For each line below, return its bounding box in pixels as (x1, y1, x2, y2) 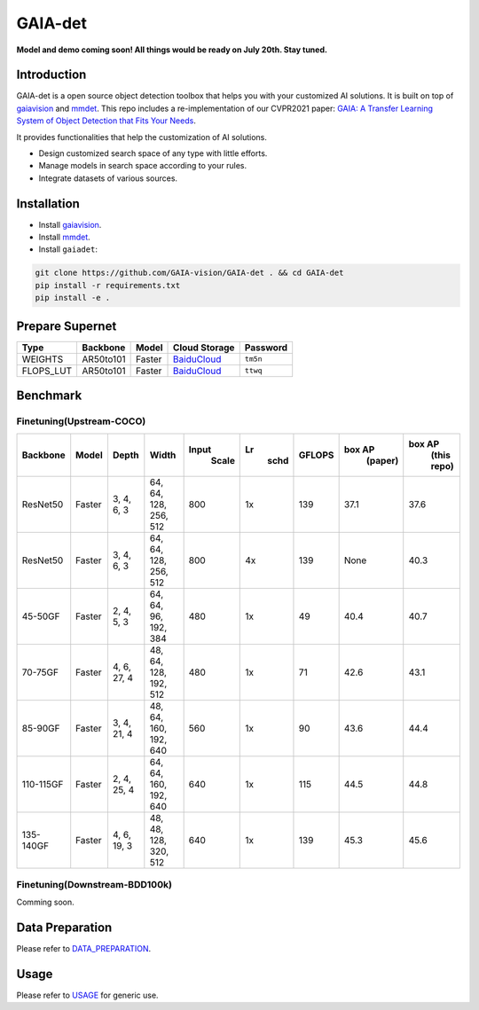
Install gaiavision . (38, 219, 102, 230)
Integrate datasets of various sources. (38, 173, 177, 184)
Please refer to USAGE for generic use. (16, 990, 159, 1001)
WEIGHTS (21, 353, 64, 365)
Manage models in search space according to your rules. (38, 161, 247, 171)
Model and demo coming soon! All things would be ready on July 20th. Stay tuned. (16, 44, 328, 55)
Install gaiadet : (38, 244, 98, 254)
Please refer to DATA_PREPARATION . (16, 943, 152, 954)
